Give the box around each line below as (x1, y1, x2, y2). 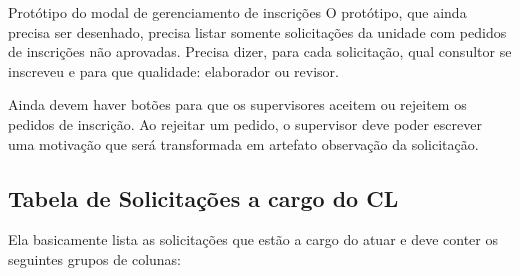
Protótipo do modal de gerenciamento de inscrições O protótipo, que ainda (8, 2, 467, 22)
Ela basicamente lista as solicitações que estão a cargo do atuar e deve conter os (8, 229, 498, 250)
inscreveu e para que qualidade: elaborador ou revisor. (8, 60, 339, 81)
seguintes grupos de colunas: (8, 248, 182, 269)
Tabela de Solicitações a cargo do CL (8, 182, 399, 213)
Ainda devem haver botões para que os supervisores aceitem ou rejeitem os (8, 94, 467, 115)
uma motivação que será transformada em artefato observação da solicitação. (8, 133, 479, 154)
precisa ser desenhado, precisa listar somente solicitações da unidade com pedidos (8, 21, 507, 42)
